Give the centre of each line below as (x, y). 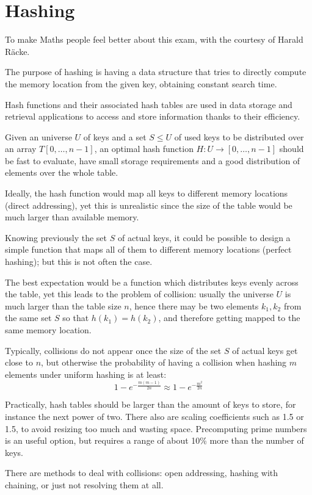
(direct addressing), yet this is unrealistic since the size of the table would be (149, 205)
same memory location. (48, 330)
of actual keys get (265, 350)
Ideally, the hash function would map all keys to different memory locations (147, 193)
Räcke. (17, 51)
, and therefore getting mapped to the (229, 318)
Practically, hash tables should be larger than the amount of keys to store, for (151, 404)
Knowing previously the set (56, 237)
